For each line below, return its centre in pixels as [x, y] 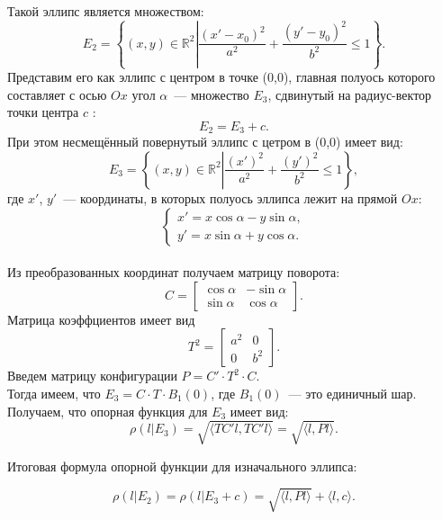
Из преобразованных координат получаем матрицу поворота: [174, 272]
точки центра [43, 112]
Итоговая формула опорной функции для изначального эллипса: [182, 466]
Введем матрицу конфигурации [92, 376]
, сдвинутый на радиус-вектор [350, 94]
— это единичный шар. [352, 393]
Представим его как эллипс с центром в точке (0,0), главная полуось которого [221, 77]
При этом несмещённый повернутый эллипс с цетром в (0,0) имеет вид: [205, 142]
